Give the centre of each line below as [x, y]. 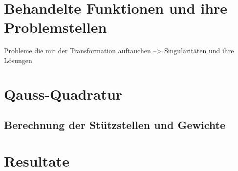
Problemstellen [55, 27]
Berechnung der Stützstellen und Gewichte [115, 125]
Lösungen [18, 60]
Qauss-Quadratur [63, 94]
